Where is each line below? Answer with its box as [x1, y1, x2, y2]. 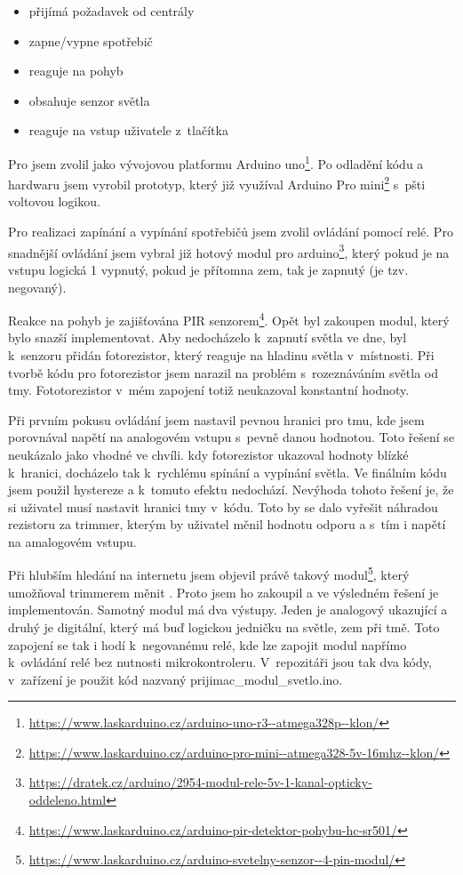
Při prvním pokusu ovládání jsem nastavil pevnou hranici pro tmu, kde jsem [8, 410, 425, 429]
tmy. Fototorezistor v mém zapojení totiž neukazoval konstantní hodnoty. [8, 381, 410, 399]
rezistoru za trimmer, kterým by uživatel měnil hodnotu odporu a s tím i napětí [8, 515, 446, 534]
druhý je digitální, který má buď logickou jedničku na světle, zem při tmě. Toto [8, 617, 440, 636]
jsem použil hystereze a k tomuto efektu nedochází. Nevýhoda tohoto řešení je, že [8, 480, 454, 499]
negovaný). [8, 277, 67, 296]
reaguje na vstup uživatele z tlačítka [28, 121, 228, 140]
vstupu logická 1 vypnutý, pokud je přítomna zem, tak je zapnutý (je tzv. [8, 260, 409, 278]
